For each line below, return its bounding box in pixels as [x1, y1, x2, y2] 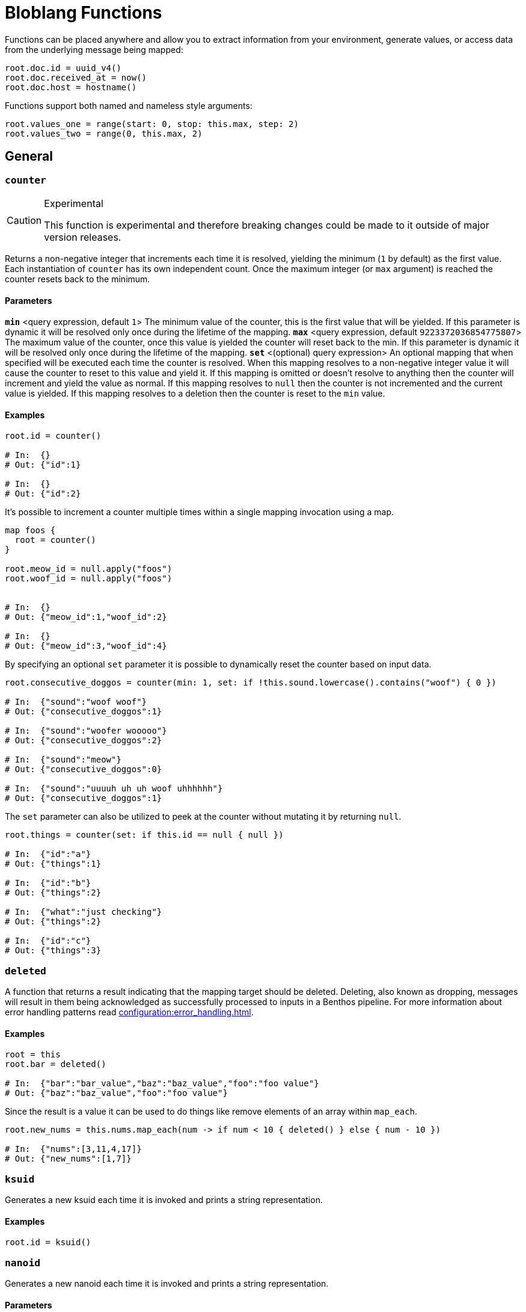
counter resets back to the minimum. [5, 273, 150, 284]
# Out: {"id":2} [5, 489, 81, 499]
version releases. [44, 231, 121, 243]
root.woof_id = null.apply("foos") [5, 574, 173, 584]
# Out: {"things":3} [5, 945, 102, 956]
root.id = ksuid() [5, 1237, 91, 1248]
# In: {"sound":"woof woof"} [5, 697, 147, 707]
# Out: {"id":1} [5, 460, 81, 470]
